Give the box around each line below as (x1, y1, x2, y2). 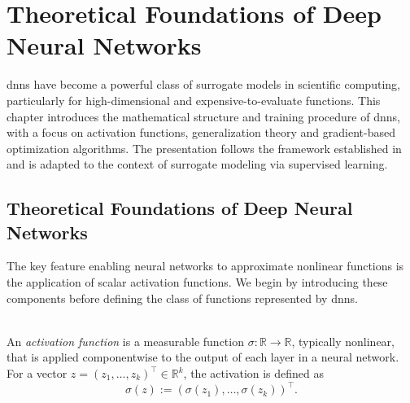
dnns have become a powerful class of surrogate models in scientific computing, (7, 76, 400, 93)
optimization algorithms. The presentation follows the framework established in (7, 139, 402, 156)
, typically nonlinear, (291, 332, 395, 349)
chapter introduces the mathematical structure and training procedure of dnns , (7, 107, 400, 125)
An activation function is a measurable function (7, 332, 244, 349)
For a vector (7, 365, 68, 382)
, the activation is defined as (183, 365, 325, 382)
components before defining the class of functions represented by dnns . (7, 289, 358, 306)
